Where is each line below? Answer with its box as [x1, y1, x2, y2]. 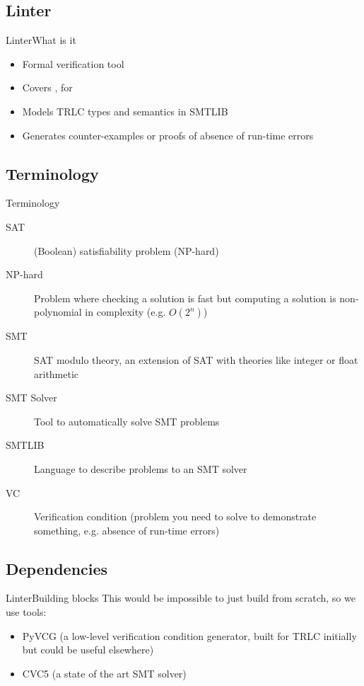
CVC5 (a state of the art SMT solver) [22, 665, 187, 680]
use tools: [6, 605, 47, 619]
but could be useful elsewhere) [22, 642, 154, 657]
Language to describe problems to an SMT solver [34, 461, 247, 476]
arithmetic [34, 366, 79, 381]
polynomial [34, 304, 82, 319]
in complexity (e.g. [85, 304, 166, 319]
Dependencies [6, 557, 108, 579]
